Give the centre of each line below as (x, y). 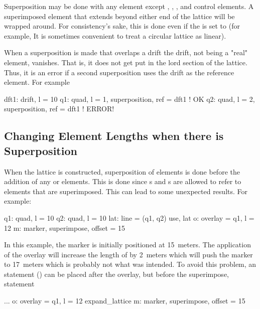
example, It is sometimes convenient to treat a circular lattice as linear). (115, 35)
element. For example (37, 82)
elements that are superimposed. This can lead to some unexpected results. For (126, 191)
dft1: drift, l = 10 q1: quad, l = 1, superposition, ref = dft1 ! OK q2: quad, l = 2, (129, 99)
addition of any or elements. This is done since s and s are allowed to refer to (123, 181)
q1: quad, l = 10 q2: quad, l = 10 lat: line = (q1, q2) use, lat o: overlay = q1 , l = (129, 217)
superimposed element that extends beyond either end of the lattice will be (119, 16)
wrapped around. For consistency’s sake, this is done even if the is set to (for (122, 26)
